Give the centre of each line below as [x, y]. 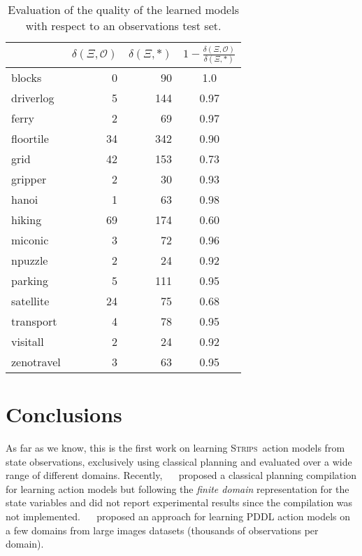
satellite [30, 300]
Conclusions [64, 414]
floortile [30, 138]
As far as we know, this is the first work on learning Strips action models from [175, 447]
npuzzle [30, 260]
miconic [30, 239]
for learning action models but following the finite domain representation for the [178, 488]
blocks [27, 77]
